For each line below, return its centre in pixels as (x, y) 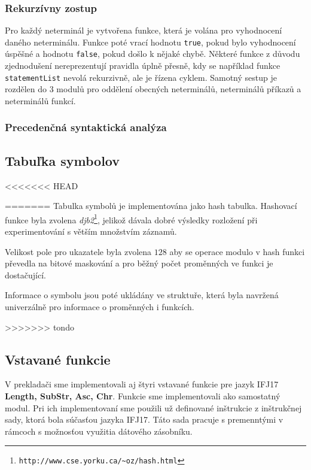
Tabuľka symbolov (62, 160)
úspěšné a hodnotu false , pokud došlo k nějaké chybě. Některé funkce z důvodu (153, 54)
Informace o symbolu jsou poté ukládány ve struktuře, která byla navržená (142, 295)
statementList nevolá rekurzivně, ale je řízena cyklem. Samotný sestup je (141, 77)
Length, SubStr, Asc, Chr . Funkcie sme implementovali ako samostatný (143, 396)
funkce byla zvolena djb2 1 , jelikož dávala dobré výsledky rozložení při (131, 219)
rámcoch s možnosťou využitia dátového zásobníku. (99, 431)
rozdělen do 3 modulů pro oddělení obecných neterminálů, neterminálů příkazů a (153, 89)
